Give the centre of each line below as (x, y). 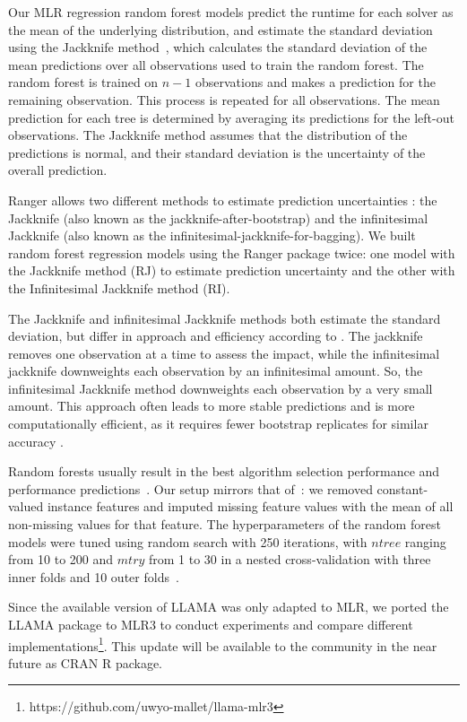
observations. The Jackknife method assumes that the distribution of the (208, 135)
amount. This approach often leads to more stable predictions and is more (212, 406)
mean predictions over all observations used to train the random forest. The (216, 64)
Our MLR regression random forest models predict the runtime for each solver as (231, 12)
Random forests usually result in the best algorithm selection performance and (224, 471)
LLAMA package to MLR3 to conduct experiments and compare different (211, 624)
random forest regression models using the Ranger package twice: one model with (232, 252)
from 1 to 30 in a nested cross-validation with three (290, 559)
